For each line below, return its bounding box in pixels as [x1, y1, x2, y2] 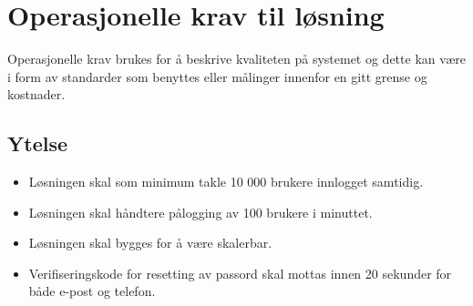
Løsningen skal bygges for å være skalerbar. [28, 233, 272, 252]
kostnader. [7, 85, 66, 104]
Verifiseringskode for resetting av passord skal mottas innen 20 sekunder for [28, 263, 452, 282]
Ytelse [7, 129, 68, 158]
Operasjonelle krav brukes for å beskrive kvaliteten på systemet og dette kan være [7, 49, 467, 68]
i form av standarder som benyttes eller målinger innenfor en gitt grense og [7, 66, 427, 86]
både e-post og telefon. [28, 281, 156, 301]
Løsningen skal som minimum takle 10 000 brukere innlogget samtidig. [28, 172, 424, 191]
